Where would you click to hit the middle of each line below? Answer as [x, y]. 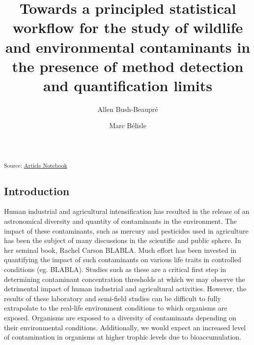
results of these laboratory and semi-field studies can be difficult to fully [113, 298]
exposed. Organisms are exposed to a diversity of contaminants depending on [120, 317]
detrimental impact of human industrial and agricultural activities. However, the [125, 289]
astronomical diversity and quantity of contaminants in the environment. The [121, 221]
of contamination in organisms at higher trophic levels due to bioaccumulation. [123, 337]
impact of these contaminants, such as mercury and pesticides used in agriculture [126, 230]
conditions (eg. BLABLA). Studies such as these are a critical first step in [115, 269]
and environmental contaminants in [128, 47]
